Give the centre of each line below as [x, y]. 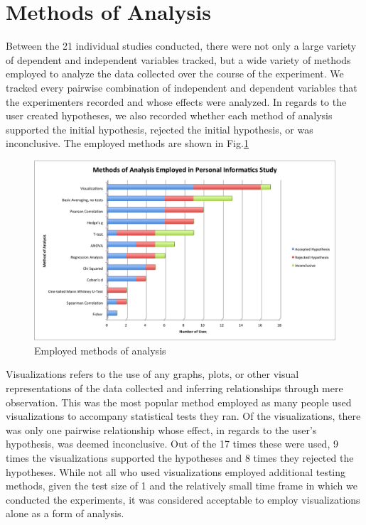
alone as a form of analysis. [65, 513]
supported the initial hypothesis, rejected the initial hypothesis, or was [160, 129]
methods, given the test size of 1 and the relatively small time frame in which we [182, 486]
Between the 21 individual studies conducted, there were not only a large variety [181, 46]
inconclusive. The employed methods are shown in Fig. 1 [127, 143]
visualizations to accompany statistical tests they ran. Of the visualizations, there [183, 416]
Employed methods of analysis [100, 350]
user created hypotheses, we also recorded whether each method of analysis [169, 115]
